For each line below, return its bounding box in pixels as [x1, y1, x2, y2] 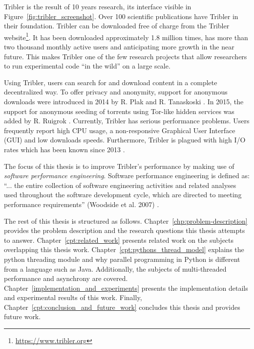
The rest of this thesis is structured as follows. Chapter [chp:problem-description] [4, 215, 248, 226]
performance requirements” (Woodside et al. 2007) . [4, 199, 159, 209]
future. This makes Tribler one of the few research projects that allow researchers [4, 51, 247, 61]
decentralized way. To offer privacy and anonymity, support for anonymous [4, 87, 228, 97]
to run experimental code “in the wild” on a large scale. [4, 61, 170, 71]
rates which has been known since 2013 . [4, 144, 125, 154]
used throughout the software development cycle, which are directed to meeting [4, 189, 242, 200]
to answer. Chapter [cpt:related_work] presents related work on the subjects [4, 234, 234, 245]
